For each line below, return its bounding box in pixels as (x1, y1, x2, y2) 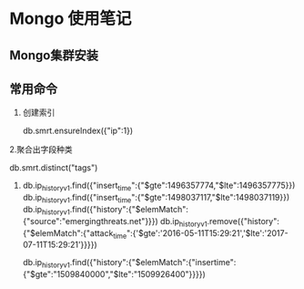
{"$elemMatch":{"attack (22, 227, 114, 238)
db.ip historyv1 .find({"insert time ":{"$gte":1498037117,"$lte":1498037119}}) (22, 192, 290, 205)
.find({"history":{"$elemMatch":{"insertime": (69, 257, 237, 268)
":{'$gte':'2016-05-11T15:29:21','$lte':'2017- (126, 227, 289, 238)
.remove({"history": (207, 215, 279, 226)
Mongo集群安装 (9, 47, 98, 63)
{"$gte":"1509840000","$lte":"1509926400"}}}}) (22, 269, 207, 280)
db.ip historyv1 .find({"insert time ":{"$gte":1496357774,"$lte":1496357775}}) (22, 180, 296, 193)
